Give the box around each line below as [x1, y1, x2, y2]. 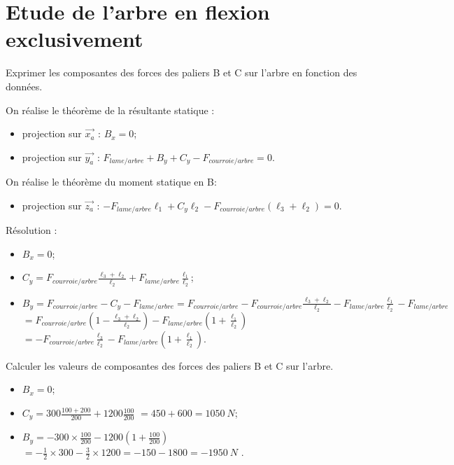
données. [6, 78, 43, 93]
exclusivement [6, 25, 143, 53]
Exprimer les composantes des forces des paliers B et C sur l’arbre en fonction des [6, 65, 357, 80]
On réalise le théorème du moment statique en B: [6, 174, 217, 189]
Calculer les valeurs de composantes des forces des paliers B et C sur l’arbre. [6, 358, 334, 373]
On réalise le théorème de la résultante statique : [6, 102, 215, 117]
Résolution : [6, 223, 57, 237]
